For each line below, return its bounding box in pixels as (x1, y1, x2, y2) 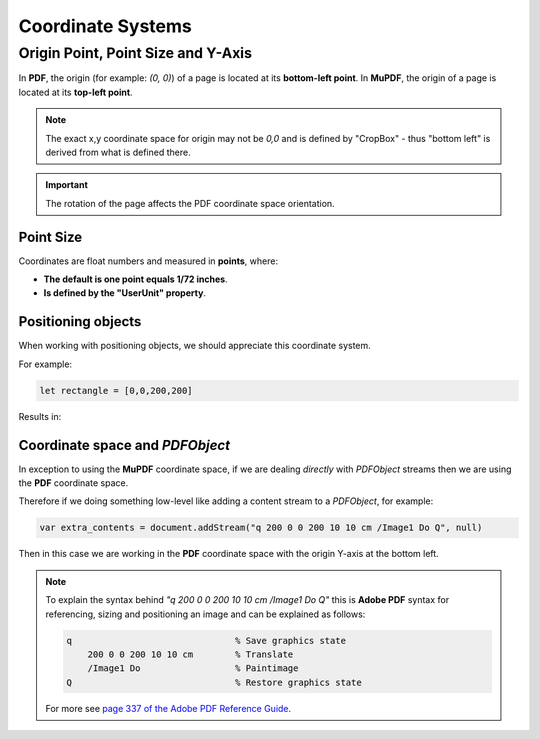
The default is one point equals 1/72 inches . (43, 273, 229, 285)
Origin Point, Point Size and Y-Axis (18, 44, 252, 62)
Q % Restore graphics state (66, 676, 362, 688)
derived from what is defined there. (45, 146, 191, 158)
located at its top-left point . (18, 86, 134, 98)
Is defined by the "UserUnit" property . (43, 287, 207, 299)
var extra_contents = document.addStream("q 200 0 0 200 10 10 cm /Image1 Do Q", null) (39, 522, 483, 534)
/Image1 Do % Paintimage (87, 663, 299, 674)
